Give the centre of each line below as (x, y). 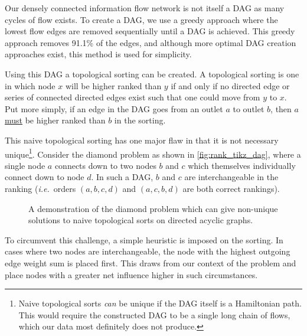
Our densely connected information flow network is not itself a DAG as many (145, 8)
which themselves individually (242, 165)
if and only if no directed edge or (230, 85)
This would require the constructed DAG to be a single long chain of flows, (154, 314)
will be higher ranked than (113, 85)
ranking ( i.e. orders (40, 188)
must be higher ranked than (55, 120)
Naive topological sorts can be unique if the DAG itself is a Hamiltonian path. (160, 303)
